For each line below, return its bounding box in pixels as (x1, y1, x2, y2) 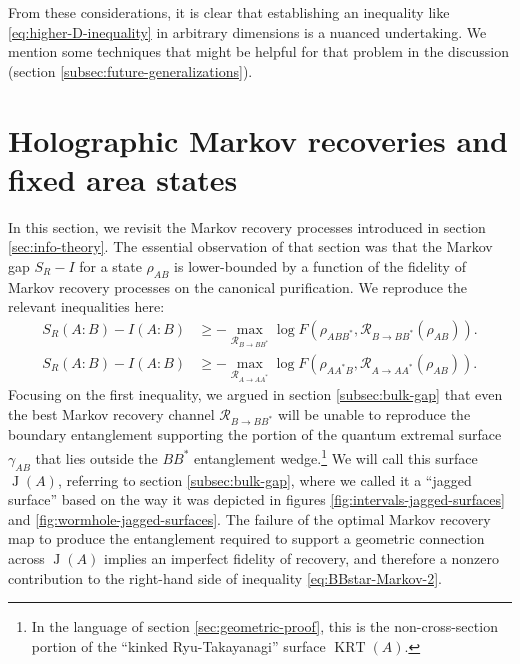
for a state (79, 255, 142, 276)
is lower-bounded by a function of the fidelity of (174, 255, 466, 276)
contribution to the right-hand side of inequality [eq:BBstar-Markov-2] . (8, 567, 442, 588)
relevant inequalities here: (8, 296, 165, 317)
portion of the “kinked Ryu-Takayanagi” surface (31, 635, 326, 656)
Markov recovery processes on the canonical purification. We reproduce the (8, 276, 468, 297)
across (8, 547, 45, 568)
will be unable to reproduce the (277, 403, 471, 424)
